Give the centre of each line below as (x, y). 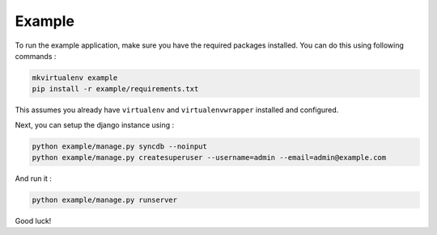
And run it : (34, 178)
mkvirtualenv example (75, 78)
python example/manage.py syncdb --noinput (120, 146)
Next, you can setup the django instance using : (94, 124)
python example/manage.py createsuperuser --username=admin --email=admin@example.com (209, 158)
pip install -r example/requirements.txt (115, 89)
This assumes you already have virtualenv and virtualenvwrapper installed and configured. (177, 110)
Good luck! (33, 221)
